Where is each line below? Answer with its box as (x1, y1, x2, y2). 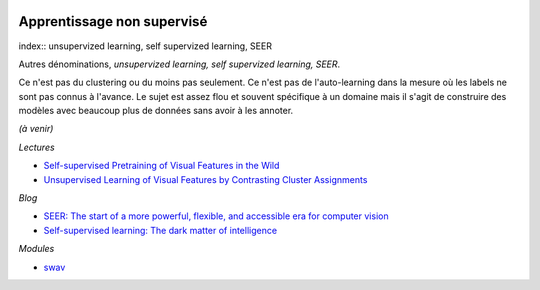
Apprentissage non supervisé (18, 13, 208, 30)
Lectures (18, 141, 55, 153)
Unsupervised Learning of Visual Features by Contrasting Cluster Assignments (43, 173, 368, 185)
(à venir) (18, 123, 54, 135)
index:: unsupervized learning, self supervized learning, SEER (18, 40, 272, 52)
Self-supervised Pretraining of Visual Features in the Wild (43, 160, 280, 172)
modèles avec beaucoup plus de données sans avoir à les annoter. (18, 105, 294, 117)
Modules (18, 243, 55, 255)
